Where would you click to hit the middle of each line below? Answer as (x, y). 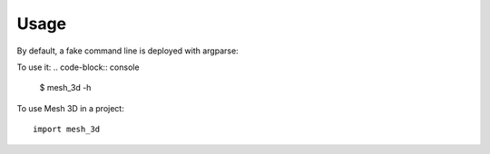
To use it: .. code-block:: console (78, 67)
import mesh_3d (67, 130)
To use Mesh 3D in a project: (70, 108)
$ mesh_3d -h (65, 88)
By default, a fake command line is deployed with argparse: (128, 51)
